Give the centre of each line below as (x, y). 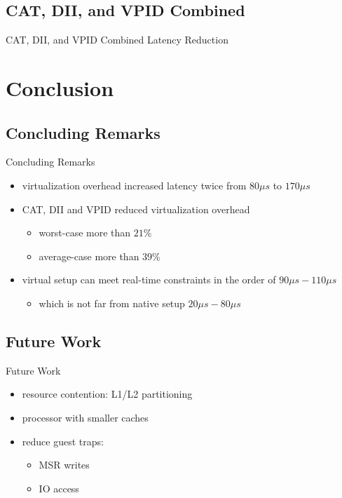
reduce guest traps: (63, 441)
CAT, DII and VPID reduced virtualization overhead (136, 209)
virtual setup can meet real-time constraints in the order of (149, 280)
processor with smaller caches (85, 417)
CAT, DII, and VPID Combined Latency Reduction (117, 40)
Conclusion (60, 87)
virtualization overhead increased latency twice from (134, 185)
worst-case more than (85, 233)
